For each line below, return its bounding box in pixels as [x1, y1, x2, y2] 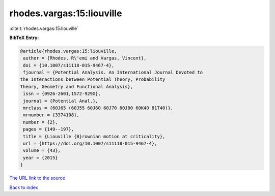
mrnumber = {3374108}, [23, 112, 80, 118]
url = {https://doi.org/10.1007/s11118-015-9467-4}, [23, 141, 157, 146]
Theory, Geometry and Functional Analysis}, [20, 84, 133, 89]
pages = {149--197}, [23, 126, 74, 132]
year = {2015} [23, 155, 58, 160]
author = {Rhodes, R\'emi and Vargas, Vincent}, [23, 55, 147, 61]
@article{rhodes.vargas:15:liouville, [20, 48, 117, 54]
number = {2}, [23, 119, 58, 125]
